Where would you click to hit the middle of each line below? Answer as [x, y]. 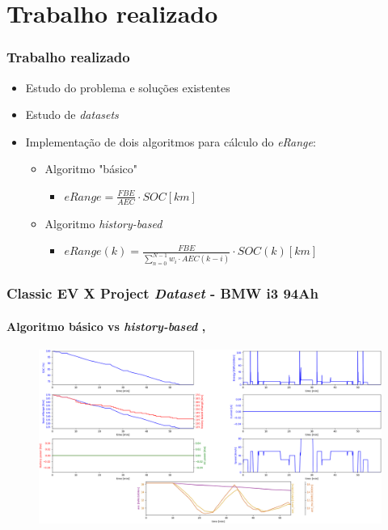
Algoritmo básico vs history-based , [106, 326]
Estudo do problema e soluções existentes [128, 87]
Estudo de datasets [72, 114]
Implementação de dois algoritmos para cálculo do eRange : [171, 141]
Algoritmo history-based [103, 223]
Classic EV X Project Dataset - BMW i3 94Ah [162, 293]
